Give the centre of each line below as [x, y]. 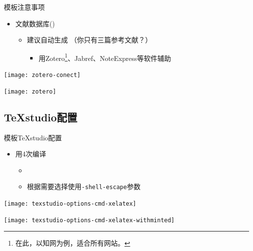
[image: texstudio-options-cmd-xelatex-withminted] [89, 220]
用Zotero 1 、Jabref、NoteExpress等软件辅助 [105, 57]
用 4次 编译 [31, 154]
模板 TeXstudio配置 [33, 137]
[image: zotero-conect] [42, 75]
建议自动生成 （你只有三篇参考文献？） [90, 40]
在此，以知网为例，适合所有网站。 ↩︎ [73, 243]
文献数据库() [35, 23]
